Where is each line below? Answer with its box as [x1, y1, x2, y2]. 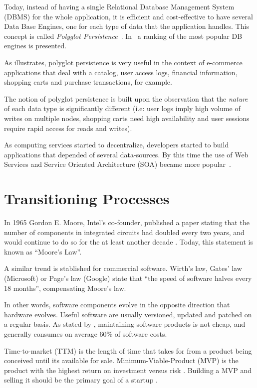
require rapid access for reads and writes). [4, 123, 132, 133]
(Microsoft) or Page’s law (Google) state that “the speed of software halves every [4, 273, 252, 283]
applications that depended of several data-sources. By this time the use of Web [4, 149, 249, 159]
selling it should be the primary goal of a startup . [4, 375, 158, 385]
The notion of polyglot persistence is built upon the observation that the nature [4, 93, 248, 104]
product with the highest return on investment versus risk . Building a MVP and [4, 365, 252, 375]
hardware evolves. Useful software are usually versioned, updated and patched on [4, 309, 252, 319]
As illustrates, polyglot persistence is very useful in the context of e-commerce [4, 57, 243, 67]
